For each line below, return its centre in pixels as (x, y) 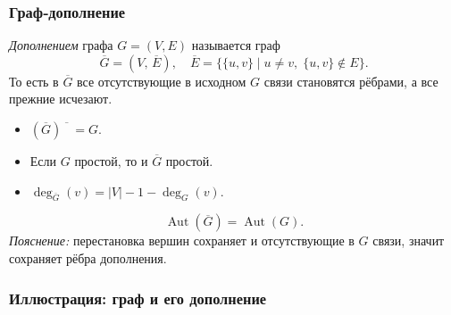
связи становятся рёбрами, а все (351, 81)
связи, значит (409, 240)
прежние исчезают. (61, 99)
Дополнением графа (61, 45)
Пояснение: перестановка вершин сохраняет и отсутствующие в (182, 240)
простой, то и (111, 161)
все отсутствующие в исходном (162, 81)
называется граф (236, 45)
